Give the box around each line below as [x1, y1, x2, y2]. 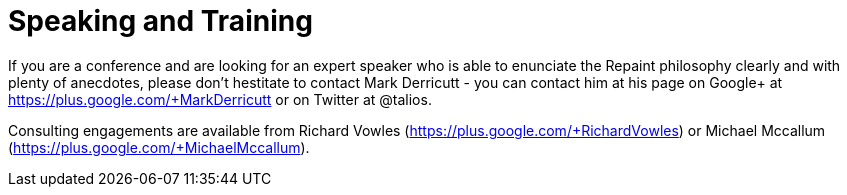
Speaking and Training [8, 4, 313, 38]
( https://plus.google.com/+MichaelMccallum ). [8, 138, 310, 156]
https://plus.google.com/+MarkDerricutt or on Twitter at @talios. [8, 90, 432, 108]
